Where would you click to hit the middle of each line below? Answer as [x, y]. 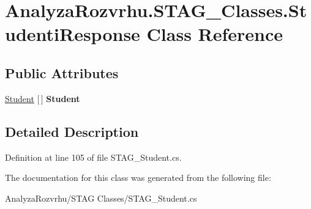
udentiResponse [73, 34]
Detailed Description [72, 131]
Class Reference [215, 34]
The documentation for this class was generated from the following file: [138, 178]
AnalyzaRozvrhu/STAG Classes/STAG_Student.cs [101, 198]
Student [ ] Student [43, 98]
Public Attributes [62, 72]
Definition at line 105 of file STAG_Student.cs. [93, 157]
